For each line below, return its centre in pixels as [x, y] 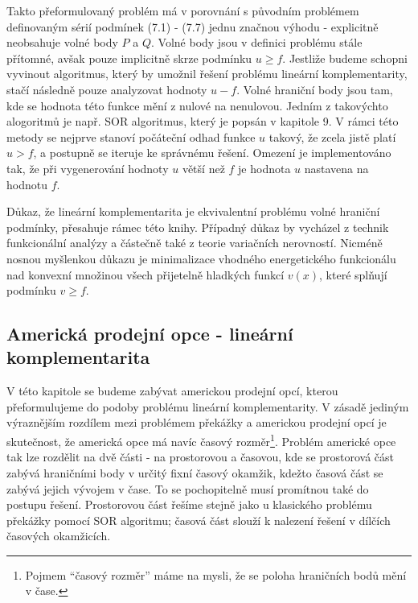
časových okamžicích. [59, 536]
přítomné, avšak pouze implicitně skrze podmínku [129, 58]
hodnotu [27, 184]
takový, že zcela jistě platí [332, 136]
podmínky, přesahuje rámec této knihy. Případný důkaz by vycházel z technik [198, 227]
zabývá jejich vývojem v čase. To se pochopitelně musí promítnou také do [188, 488]
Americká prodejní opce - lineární [150, 334]
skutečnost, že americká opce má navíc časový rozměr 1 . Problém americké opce [201, 440]
